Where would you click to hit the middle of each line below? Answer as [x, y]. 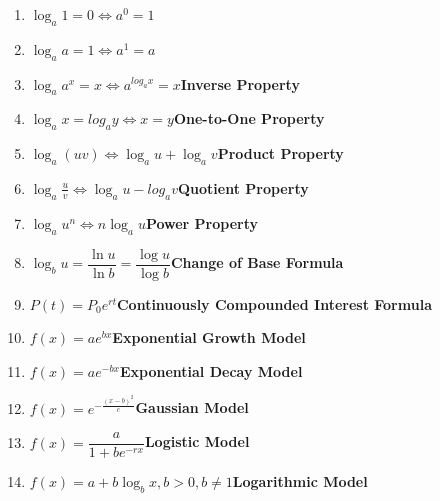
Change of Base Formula [257, 262]
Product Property [280, 153]
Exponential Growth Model [209, 337]
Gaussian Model [192, 407]
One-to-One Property [249, 118]
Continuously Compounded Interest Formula [274, 303]
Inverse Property [240, 83]
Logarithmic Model [300, 481]
